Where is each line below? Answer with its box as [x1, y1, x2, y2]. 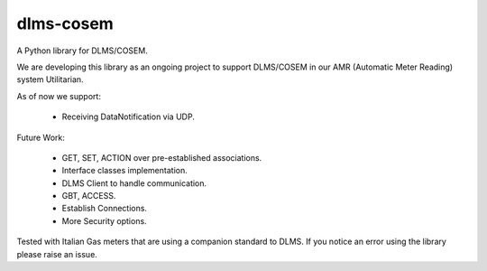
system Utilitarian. [16, 74, 85, 85]
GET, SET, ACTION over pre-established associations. [61, 152, 262, 163]
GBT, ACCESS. [61, 191, 116, 201]
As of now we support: [16, 90, 101, 101]
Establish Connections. [61, 203, 148, 214]
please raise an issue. [16, 248, 98, 259]
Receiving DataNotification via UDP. [61, 111, 196, 122]
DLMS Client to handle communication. [61, 177, 207, 189]
